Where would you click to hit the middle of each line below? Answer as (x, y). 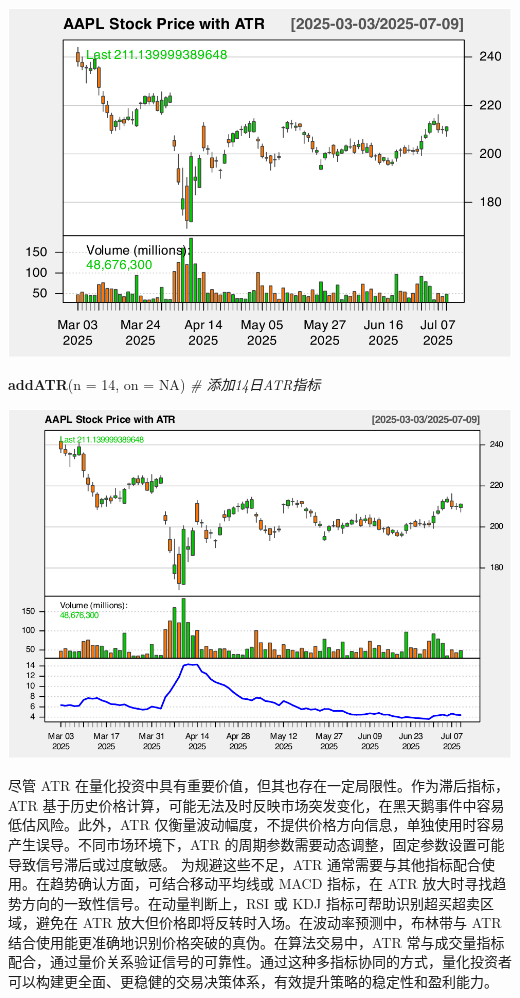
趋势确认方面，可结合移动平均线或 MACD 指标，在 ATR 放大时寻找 (271, 883)
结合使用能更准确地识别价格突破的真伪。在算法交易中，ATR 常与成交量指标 (256, 941)
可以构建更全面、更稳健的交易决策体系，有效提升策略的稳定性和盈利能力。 (253, 981)
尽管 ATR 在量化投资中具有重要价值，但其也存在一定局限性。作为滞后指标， (259, 785)
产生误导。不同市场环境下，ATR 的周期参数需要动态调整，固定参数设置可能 (256, 843)
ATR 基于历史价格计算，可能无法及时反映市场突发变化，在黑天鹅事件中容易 (256, 804)
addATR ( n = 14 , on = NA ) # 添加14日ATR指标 (164, 384)
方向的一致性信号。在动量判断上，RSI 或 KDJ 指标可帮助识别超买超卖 (250, 902)
